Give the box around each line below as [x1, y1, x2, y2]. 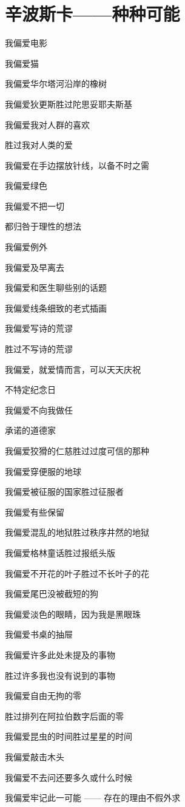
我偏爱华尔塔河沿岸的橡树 [5, 77, 107, 90]
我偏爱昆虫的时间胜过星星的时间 [5, 730, 132, 743]
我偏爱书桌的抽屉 [5, 628, 73, 641]
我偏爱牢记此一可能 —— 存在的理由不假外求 [5, 791, 181, 804]
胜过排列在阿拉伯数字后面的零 [5, 709, 124, 722]
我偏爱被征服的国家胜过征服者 [5, 485, 124, 498]
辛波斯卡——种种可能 [5, 1, 180, 26]
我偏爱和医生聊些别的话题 [5, 281, 107, 294]
